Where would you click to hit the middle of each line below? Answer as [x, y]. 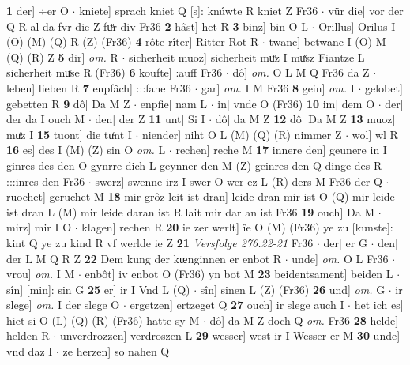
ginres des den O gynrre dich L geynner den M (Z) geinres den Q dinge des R [194, 165]
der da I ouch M [46, 119]
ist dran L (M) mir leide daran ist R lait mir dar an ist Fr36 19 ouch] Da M [191, 211]
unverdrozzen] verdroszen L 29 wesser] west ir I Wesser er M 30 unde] [230, 335]
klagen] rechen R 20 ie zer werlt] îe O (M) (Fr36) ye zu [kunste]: [237, 227]
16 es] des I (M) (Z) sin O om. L [86, 150]
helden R [28, 335]
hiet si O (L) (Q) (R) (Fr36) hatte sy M [103, 320]
